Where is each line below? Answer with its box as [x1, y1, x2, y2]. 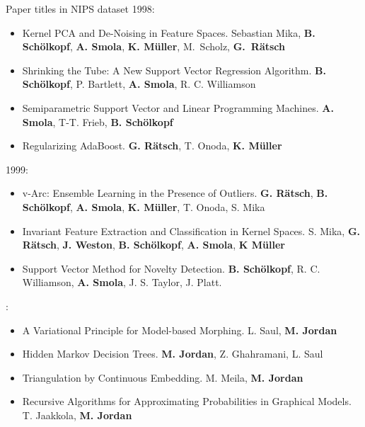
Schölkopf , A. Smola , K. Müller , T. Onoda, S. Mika [22, 199, 265, 214]
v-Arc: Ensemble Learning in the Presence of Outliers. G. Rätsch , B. [22, 186, 328, 200]
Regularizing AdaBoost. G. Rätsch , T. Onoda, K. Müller [22, 138, 282, 153]
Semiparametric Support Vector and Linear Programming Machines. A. [22, 100, 334, 115]
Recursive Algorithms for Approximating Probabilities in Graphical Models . [22, 394, 352, 409]
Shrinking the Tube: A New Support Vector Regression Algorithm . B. [22, 62, 326, 77]
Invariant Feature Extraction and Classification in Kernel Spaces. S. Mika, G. [22, 223, 361, 238]
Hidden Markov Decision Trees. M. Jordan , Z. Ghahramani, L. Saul [22, 346, 323, 361]
